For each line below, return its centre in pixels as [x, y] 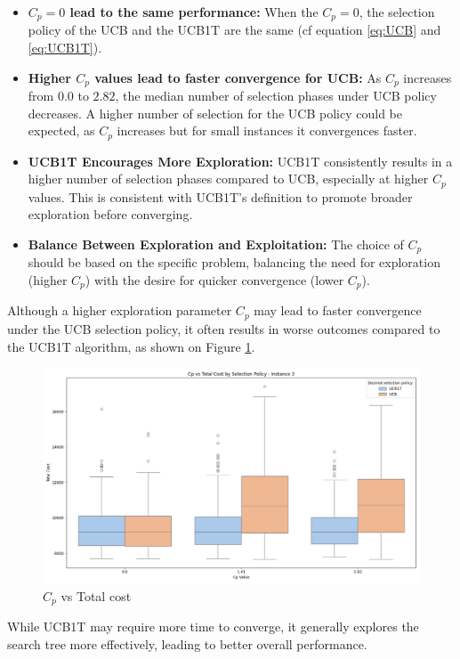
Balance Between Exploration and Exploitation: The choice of [216, 244]
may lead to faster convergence [338, 310]
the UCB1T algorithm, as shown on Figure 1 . [131, 346]
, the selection [397, 12]
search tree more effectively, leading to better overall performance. [187, 643]
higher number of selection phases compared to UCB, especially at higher [228, 179]
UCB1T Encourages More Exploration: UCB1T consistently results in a [240, 161]
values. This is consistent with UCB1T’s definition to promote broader [220, 196]
